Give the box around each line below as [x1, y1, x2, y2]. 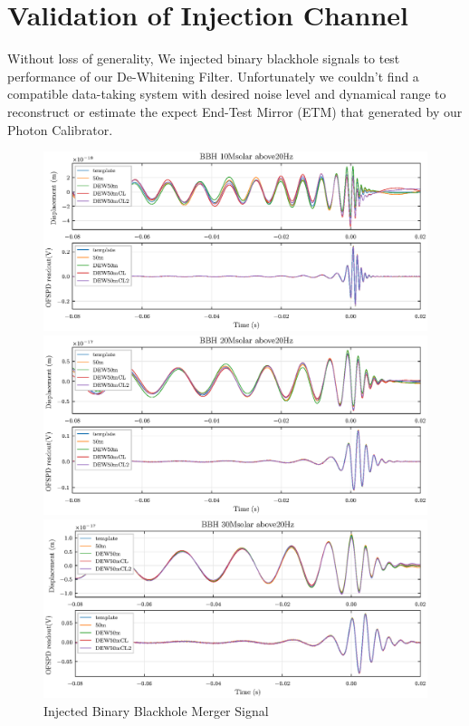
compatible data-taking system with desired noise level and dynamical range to [7, 84, 446, 103]
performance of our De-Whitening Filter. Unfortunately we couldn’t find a [7, 66, 419, 85]
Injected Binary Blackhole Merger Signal [43, 701, 269, 720]
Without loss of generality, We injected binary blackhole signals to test [7, 49, 400, 68]
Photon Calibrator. [7, 120, 113, 139]
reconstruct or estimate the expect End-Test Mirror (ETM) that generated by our [7, 102, 463, 121]
